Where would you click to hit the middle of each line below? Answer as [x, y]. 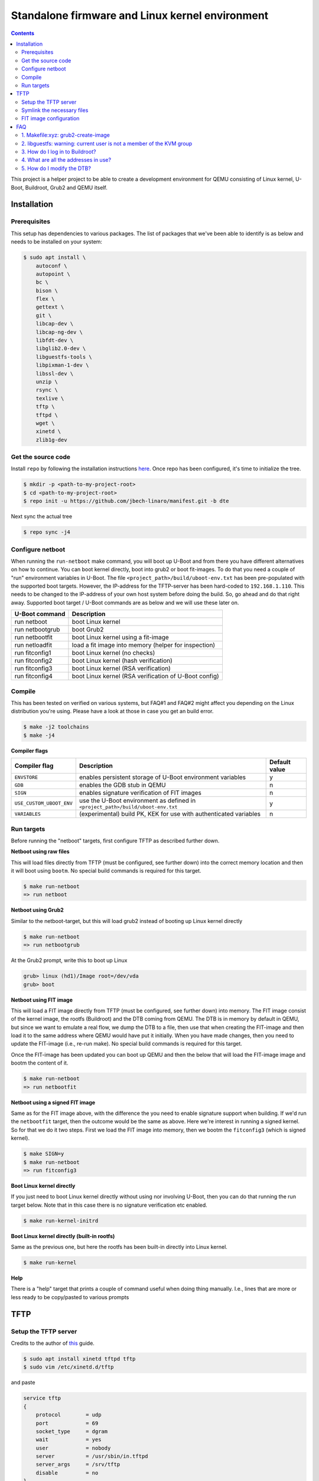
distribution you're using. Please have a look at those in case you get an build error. [112, 711]
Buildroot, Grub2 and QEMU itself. [66, 187]
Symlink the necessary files [55, 110]
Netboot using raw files [40, 852]
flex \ [45, 299]
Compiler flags [30, 751]
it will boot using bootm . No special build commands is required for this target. [106, 871]
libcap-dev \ [55, 324]
